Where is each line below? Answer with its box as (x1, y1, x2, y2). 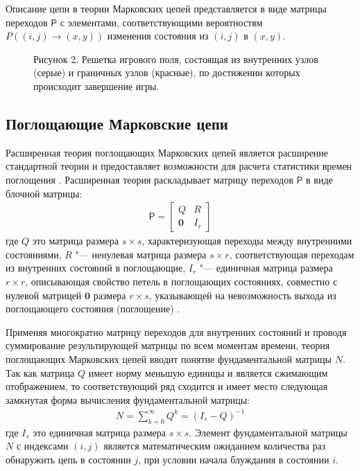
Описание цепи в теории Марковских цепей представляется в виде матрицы (6, 1, 327, 15)
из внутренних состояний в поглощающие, (6, 260, 186, 275)
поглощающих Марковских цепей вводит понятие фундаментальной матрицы (6, 351, 332, 366)
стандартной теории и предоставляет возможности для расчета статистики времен (6, 159, 352, 173)
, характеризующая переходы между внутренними (142, 233, 352, 248)
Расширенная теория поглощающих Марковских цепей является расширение (6, 145, 329, 159)
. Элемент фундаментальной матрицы (189, 425, 348, 439)
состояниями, (6, 247, 62, 261)
